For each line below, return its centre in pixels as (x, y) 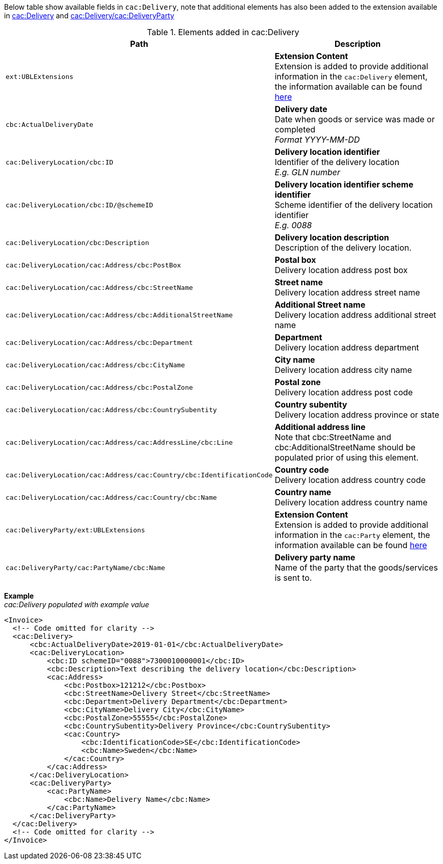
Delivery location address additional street (355, 315)
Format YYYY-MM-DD (317, 140)
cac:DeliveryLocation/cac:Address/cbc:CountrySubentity (111, 410)
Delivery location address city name (343, 370)
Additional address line (320, 427)
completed (295, 129)
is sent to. (293, 578)
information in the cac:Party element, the (352, 535)
